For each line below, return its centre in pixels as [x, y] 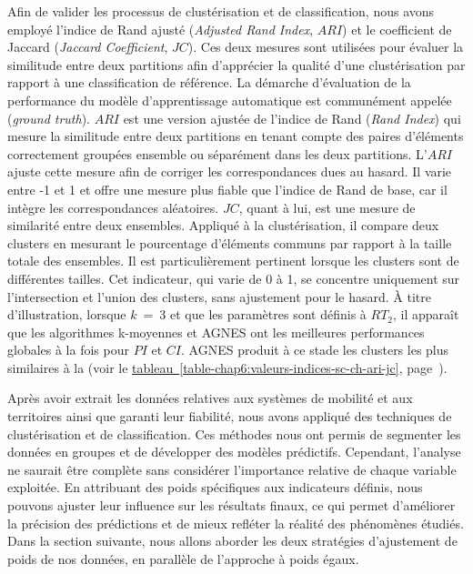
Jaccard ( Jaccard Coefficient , [88, 47]
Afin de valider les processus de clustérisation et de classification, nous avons [221, 11]
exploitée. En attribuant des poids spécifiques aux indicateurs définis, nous [215, 487]
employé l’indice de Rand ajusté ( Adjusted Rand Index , [161, 29]
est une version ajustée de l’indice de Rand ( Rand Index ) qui [292, 118]
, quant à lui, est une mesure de [327, 207]
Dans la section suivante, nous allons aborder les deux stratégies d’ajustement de [232, 541]
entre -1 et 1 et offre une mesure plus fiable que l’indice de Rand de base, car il [227, 189]
